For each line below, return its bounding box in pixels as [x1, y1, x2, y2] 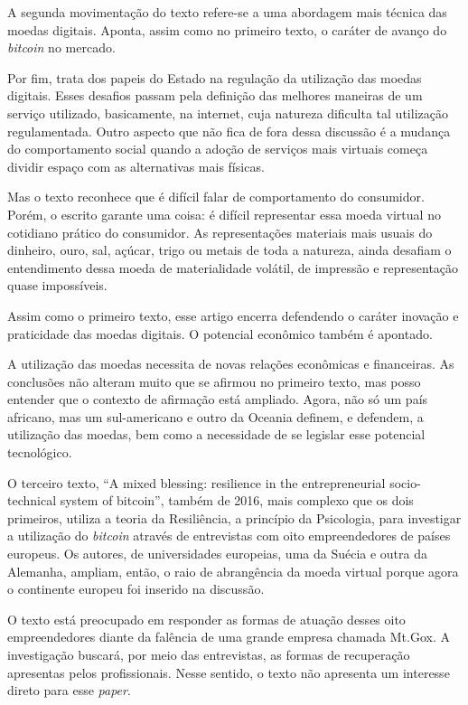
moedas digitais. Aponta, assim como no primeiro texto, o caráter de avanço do [7, 20, 447, 39]
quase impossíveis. [7, 276, 108, 295]
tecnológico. [7, 443, 72, 462]
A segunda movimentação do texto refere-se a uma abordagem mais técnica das [7, 3, 447, 21]
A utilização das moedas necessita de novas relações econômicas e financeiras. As [7, 354, 454, 373]
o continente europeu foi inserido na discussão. [7, 579, 265, 598]
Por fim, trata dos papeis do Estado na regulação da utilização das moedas [7, 68, 422, 87]
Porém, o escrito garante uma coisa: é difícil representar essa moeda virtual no [7, 204, 441, 223]
